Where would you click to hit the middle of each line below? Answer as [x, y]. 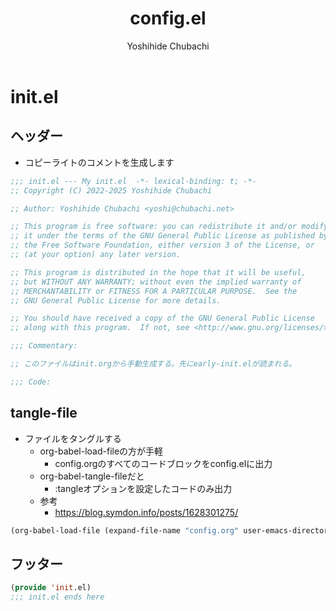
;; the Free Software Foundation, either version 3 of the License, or [162, 245]
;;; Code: [31, 382]
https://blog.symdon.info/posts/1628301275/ [146, 512]
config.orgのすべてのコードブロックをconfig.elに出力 [163, 463]
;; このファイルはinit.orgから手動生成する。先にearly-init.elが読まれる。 [153, 364]
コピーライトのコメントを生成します [99, 162]
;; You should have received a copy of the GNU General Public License [162, 318]
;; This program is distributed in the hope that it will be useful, [158, 272]
